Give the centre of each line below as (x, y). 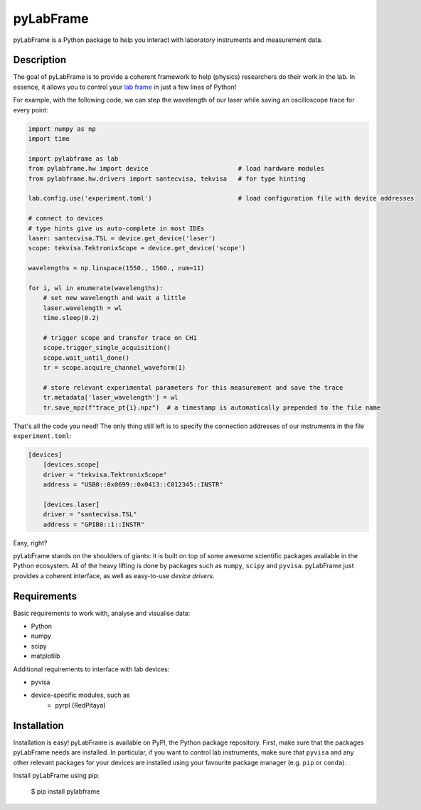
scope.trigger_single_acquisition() (107, 348)
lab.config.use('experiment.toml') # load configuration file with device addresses (221, 198)
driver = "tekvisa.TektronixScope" (105, 474)
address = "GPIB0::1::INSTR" (94, 524)
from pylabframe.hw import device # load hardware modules (176, 169)
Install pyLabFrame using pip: (56, 775)
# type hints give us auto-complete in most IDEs (116, 228)
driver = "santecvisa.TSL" (90, 515)
